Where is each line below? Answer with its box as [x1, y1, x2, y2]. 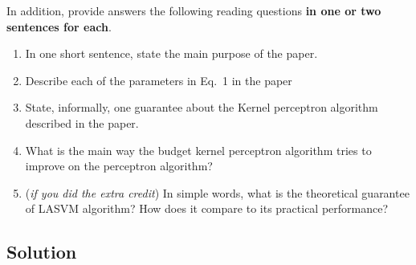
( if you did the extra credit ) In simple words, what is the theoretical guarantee [25, 184, 410, 201]
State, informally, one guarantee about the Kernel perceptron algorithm [25, 99, 378, 116]
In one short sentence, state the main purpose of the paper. [25, 45, 318, 62]
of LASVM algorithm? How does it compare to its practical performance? [25, 200, 389, 217]
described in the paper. [25, 114, 139, 131]
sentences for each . [6, 18, 112, 35]
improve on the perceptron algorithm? [25, 157, 213, 174]
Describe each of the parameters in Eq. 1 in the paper [25, 71, 292, 88]
